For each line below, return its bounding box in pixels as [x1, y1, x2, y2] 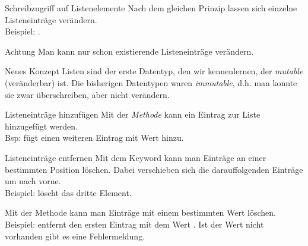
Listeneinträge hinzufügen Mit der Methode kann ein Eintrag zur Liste [5, 108, 261, 121]
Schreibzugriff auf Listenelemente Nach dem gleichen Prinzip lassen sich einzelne [5, 2, 297, 14]
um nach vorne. [5, 175, 61, 187]
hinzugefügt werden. [5, 119, 78, 132]
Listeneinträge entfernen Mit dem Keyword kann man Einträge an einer [5, 151, 266, 163]
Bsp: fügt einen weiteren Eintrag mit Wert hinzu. [5, 131, 184, 144]
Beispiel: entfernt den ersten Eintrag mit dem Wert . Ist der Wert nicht [5, 217, 264, 230]
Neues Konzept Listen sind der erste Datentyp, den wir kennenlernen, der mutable [5, 65, 303, 77]
